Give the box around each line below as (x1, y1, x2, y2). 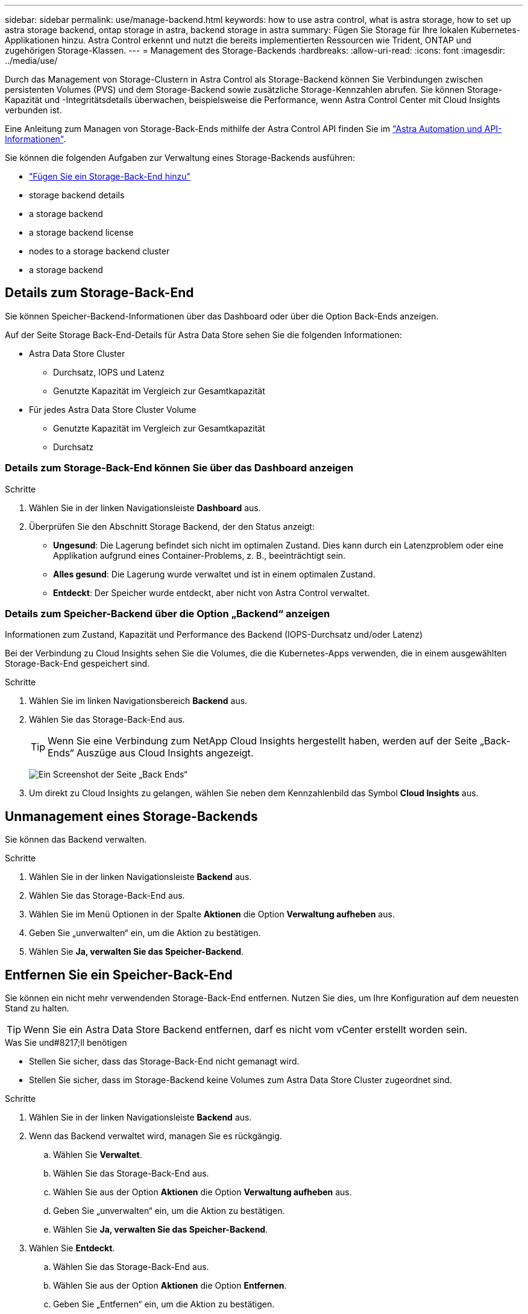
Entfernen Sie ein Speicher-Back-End (5, 967, 233, 982)
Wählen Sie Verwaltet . (53, 1149, 142, 1160)
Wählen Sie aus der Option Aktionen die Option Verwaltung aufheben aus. (53, 1187, 352, 1198)
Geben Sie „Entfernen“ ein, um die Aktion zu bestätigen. (53, 1299, 275, 1310)
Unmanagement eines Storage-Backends (5, 808, 258, 824)
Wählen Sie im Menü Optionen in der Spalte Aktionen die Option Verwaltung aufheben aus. (29, 909, 395, 920)
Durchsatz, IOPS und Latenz (53, 366, 165, 377)
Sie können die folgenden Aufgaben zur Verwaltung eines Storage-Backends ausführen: (5, 152, 356, 163)
